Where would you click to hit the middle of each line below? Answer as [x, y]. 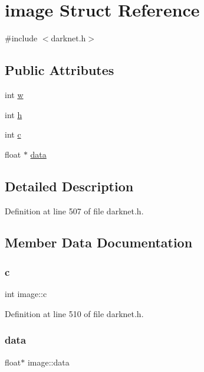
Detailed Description [69, 186]
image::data [48, 362]
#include [21, 38]
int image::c [26, 294]
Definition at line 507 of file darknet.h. [74, 211]
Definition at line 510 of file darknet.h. [74, 313]
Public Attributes [60, 70]
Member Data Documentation [99, 242]
